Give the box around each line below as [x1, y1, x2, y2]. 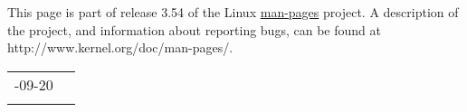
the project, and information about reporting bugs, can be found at [7, 20, 381, 39]
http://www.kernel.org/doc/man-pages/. [7, 38, 233, 57]
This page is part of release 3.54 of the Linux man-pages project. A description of [7, 3, 459, 21]
